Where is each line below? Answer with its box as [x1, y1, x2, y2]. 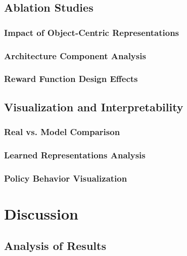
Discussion [4, 203, 78, 224]
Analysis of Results [4, 238, 106, 253]
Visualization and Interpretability [4, 99, 183, 114]
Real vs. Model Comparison [4, 125, 120, 138]
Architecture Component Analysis [4, 49, 146, 62]
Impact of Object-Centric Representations [4, 26, 179, 38]
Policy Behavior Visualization [4, 172, 127, 184]
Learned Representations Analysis [4, 148, 146, 161]
